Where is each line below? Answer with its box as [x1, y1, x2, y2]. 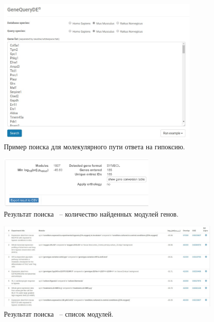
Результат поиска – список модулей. [4, 308, 114, 319]
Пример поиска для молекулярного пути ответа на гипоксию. [4, 141, 185, 151]
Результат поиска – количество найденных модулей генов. [4, 208, 178, 219]
